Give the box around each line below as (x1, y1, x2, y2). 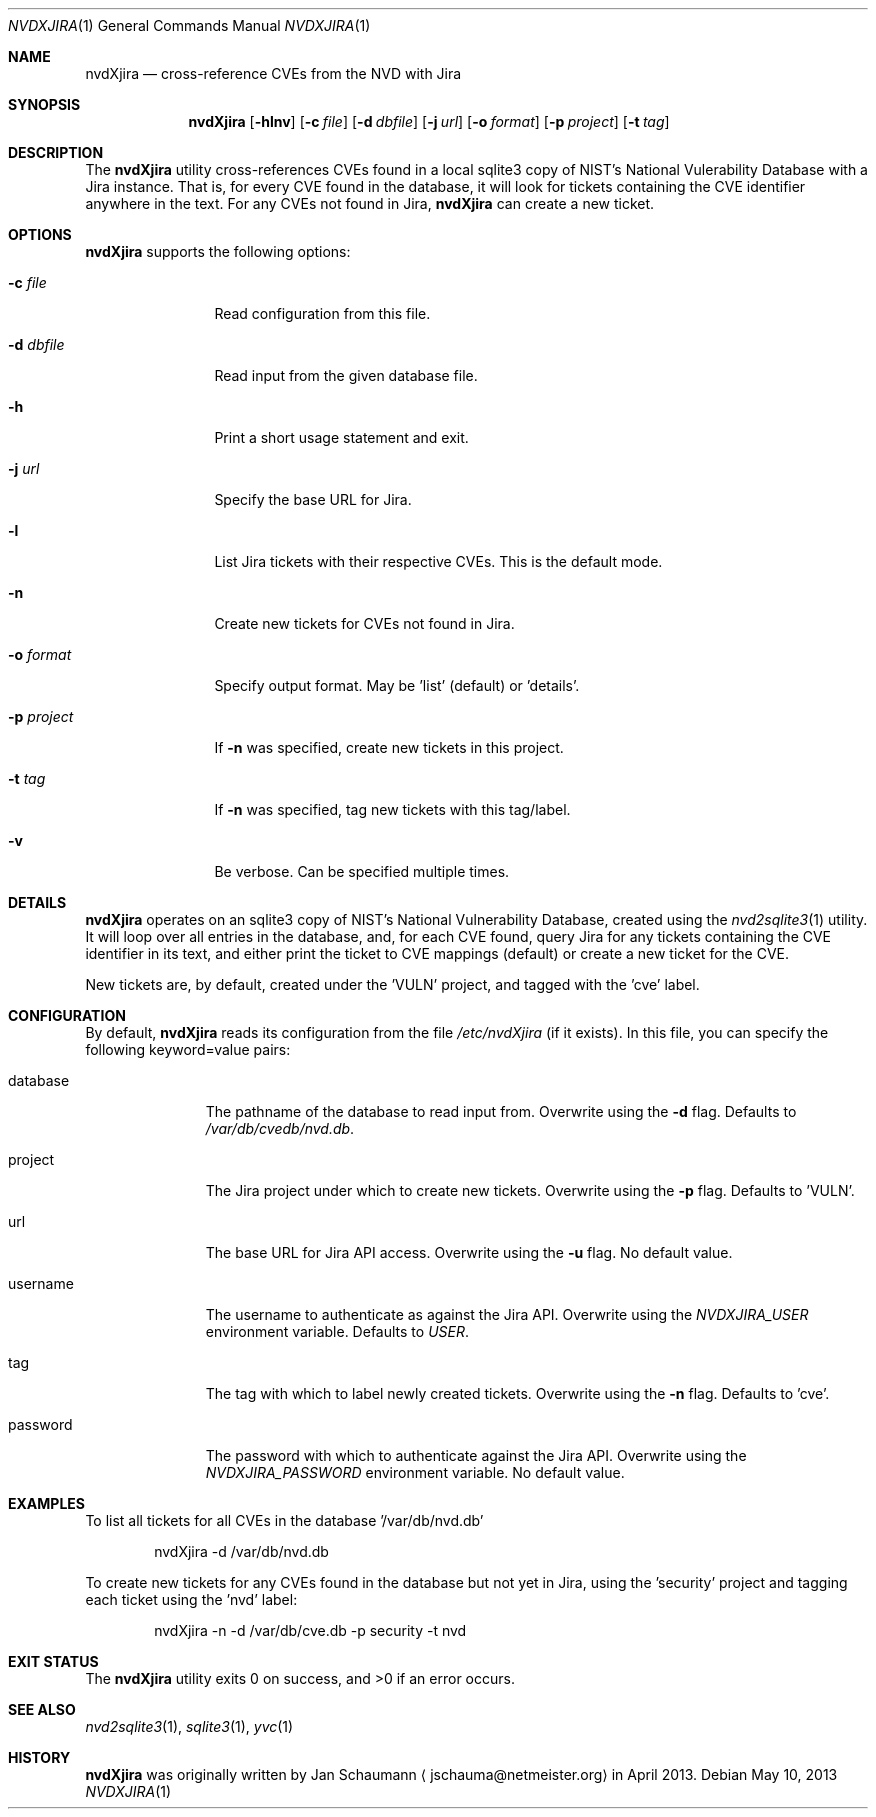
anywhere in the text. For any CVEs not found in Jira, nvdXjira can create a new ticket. (85, 195, 655, 212)
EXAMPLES (8, 1495, 85, 1512)
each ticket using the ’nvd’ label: (85, 1591, 298, 1608)
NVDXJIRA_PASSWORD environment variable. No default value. (205, 1464, 625, 1481)
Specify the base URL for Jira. (214, 491, 412, 508)
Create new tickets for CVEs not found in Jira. (214, 615, 515, 632)
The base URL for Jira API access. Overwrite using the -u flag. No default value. (205, 1244, 733, 1261)
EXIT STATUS (8, 1653, 99, 1670)
